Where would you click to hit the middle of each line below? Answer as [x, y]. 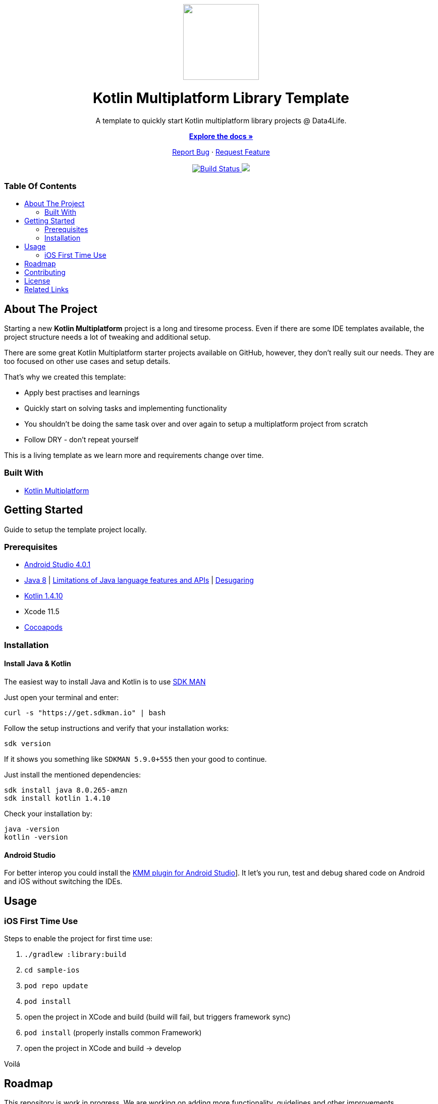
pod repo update [56, 986]
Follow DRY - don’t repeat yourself [81, 440]
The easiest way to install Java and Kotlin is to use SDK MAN [105, 682]
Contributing [45, 272]
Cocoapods [43, 627]
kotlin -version [36, 837]
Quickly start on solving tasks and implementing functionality [126, 408]
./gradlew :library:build [75, 955]
